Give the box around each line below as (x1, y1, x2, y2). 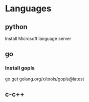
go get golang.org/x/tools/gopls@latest (5, 76, 84, 82)
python (5, 23, 28, 31)
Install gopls (5, 65, 35, 71)
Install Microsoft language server (5, 35, 72, 41)
